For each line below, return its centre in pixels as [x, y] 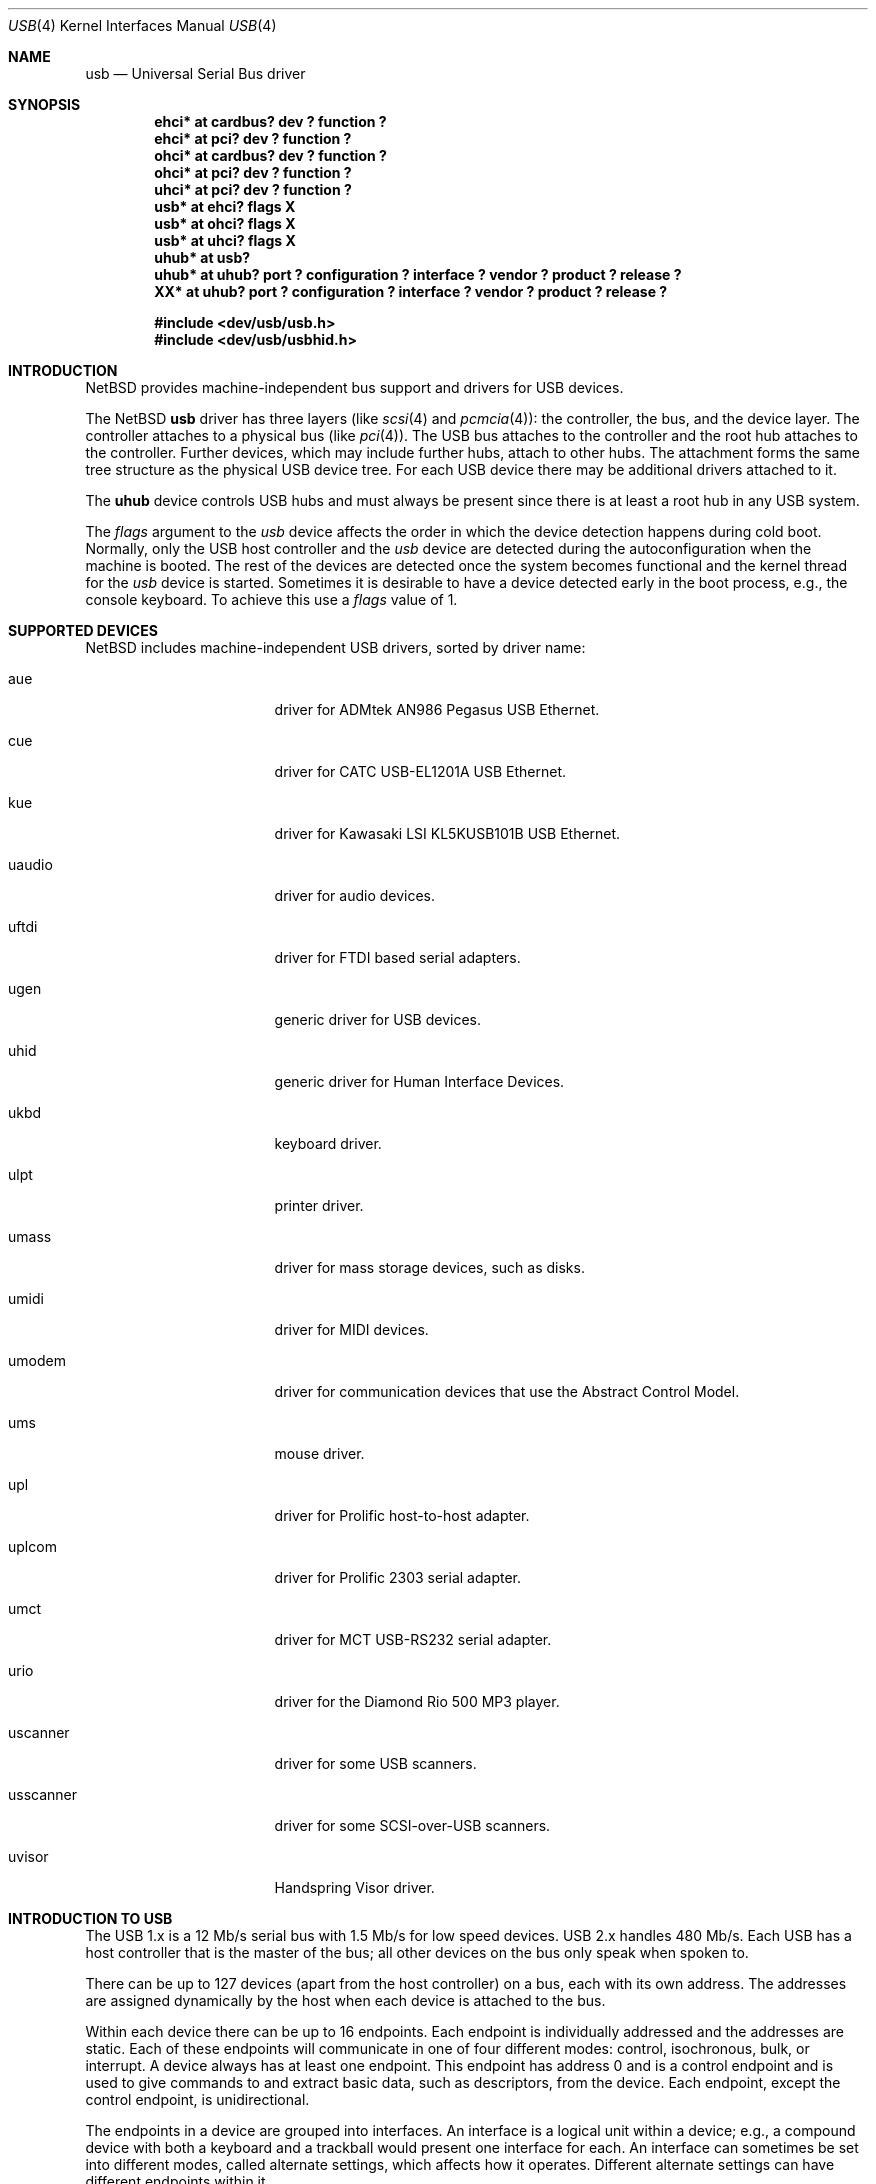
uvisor [28, 1856]
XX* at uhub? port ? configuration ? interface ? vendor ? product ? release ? [411, 291]
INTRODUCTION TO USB [90, 1918]
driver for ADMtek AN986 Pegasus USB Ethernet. [437, 709]
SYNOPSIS [44, 104]
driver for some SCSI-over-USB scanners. [412, 1825]
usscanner [43, 1794]
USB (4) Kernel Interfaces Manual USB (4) [142, 25]
